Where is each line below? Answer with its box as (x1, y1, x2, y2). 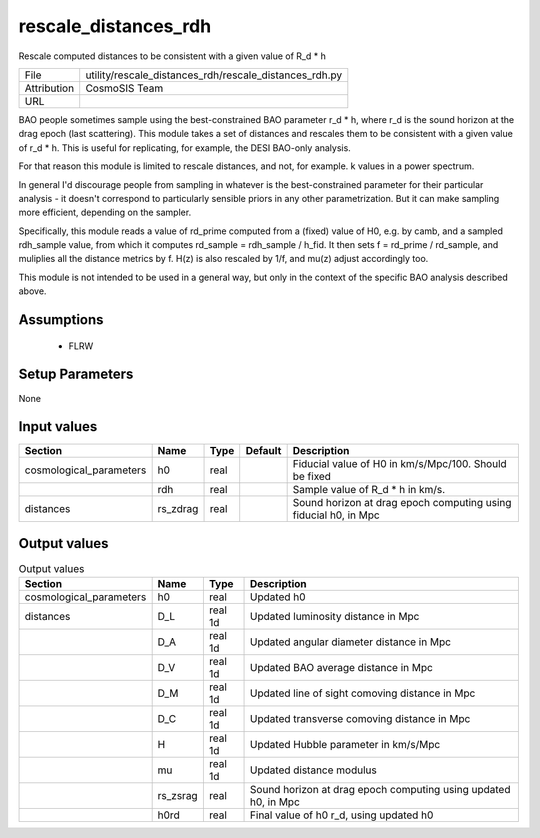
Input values (18, 418, 98, 435)
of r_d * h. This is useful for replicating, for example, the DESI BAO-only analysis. (18, 141, 352, 154)
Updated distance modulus (250, 763, 377, 777)
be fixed (292, 470, 332, 484)
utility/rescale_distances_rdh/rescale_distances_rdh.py (85, 68, 343, 82)
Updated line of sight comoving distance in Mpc (250, 686, 476, 700)
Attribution (24, 81, 75, 95)
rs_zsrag (157, 789, 199, 803)
